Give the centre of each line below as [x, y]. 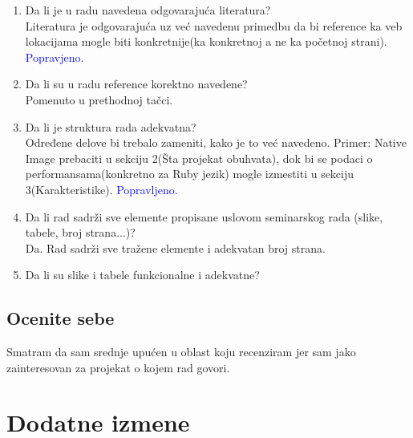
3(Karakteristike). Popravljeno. [101, 189]
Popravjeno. [55, 57]
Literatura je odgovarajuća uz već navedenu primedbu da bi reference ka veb [214, 25]
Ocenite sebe [61, 318]
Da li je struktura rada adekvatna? [111, 126]
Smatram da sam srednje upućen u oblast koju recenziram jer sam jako [181, 352]
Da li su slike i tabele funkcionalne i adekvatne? [142, 275]
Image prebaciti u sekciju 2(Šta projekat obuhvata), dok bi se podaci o [199, 158]
